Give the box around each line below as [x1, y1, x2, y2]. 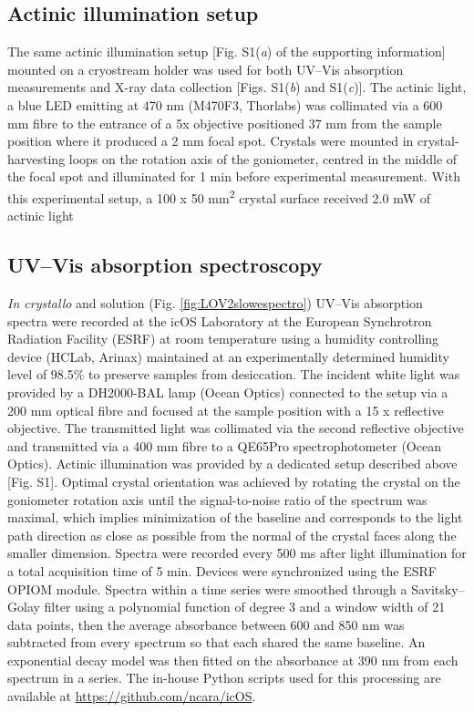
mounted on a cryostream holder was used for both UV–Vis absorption [7, 59, 404, 78]
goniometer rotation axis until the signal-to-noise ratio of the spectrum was [7, 490, 428, 509]
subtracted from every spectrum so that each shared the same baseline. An [7, 633, 426, 652]
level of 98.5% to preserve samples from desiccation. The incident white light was [7, 365, 460, 384]
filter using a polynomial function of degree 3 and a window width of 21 [44, 597, 446, 616]
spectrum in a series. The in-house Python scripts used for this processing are [7, 668, 441, 687]
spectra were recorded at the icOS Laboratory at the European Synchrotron [7, 311, 432, 330]
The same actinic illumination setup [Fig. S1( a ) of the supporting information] [7, 42, 446, 61]
